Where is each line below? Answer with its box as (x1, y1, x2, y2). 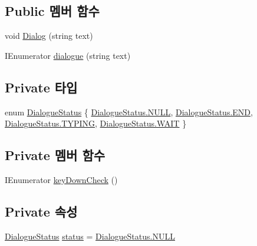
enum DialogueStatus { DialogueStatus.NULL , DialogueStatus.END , (5, 105, 253, 118)
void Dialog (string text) (5, 29, 93, 42)
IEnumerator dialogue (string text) (5, 49, 131, 61)
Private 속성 (5, 202, 78, 220)
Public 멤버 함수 (5, 2, 100, 20)
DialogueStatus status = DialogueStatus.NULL (5, 230, 175, 242)
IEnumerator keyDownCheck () (5, 173, 118, 185)
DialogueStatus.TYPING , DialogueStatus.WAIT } (5, 117, 187, 129)
